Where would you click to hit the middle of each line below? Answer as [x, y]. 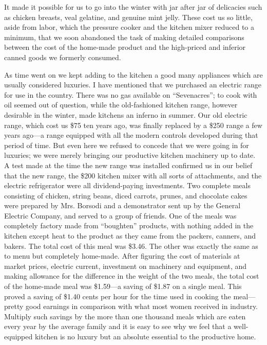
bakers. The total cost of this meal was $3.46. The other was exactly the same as [131, 246]
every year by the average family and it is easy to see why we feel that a [118, 326]
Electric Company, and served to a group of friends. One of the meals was [120, 215]
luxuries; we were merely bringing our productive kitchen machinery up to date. [130, 155]
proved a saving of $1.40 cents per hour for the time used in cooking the [118, 296]
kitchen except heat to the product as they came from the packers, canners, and [130, 236]
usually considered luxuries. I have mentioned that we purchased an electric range [133, 85]
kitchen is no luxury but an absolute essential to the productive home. [145, 336]
